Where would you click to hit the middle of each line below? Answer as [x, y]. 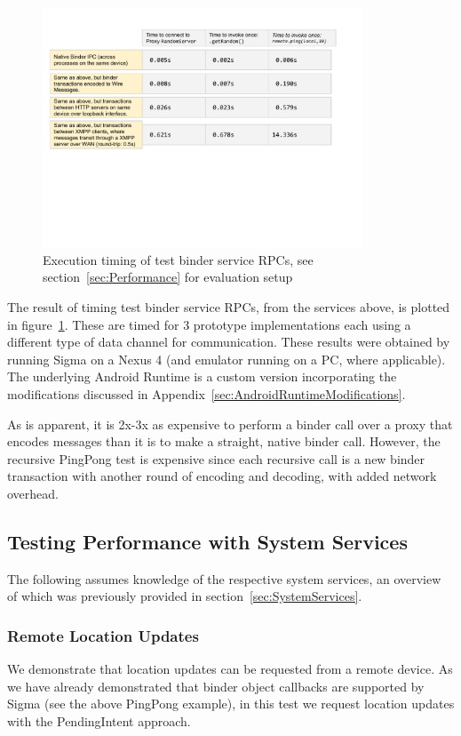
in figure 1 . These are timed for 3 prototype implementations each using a [209, 324]
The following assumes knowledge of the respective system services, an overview [224, 578]
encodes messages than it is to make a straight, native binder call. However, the [224, 441]
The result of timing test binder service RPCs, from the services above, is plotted [229, 307]
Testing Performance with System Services [207, 541]
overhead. [33, 493]
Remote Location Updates [103, 635]
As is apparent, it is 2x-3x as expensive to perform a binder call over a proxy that [230, 424]
